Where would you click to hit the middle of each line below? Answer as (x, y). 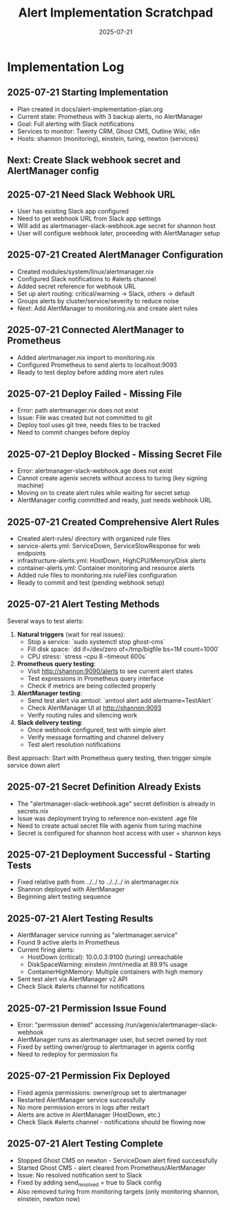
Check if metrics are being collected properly (92, 686)
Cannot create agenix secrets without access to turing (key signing (112, 478)
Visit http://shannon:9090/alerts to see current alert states (110, 671)
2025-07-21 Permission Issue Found (87, 1008)
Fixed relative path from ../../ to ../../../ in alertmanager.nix (98, 882)
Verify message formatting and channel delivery (95, 737)
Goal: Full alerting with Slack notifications (76, 124)
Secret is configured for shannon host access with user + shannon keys (119, 833)
